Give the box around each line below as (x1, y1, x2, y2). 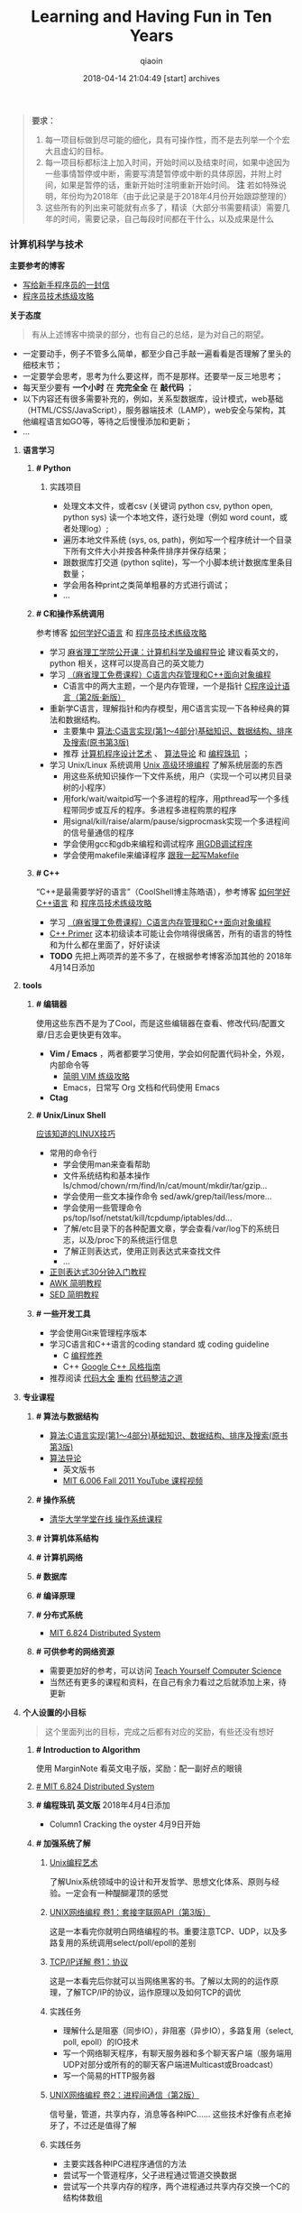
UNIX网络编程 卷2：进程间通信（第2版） (49, 2089, 200, 2100)
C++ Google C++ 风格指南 (62, 1361, 160, 1373)
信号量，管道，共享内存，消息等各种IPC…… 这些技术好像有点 (49, 2109, 277, 2120)
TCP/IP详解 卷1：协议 (49, 1957, 129, 1968)
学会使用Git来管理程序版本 (49, 1328, 147, 1338)
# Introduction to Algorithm (35, 1745, 141, 1755)
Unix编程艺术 (49, 1857, 99, 1868)
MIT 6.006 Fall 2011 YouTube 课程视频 (62, 1476, 204, 1486)
